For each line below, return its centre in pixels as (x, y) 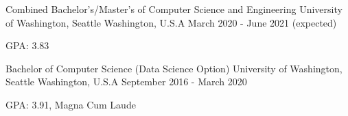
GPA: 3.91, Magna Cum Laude (71, 104)
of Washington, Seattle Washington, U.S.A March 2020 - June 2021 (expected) (171, 22)
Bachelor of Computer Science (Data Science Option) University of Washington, (174, 68)
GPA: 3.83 (27, 45)
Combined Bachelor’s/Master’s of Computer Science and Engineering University (174, 9)
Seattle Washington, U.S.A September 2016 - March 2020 (126, 82)
